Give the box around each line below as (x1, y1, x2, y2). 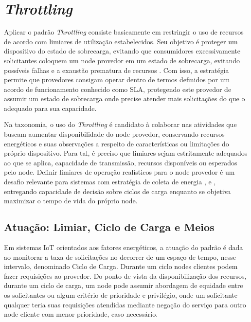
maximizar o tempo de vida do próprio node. (4, 196, 138, 206)
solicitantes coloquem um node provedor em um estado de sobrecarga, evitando (4, 55, 240, 65)
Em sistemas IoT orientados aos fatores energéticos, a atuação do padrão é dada (4, 242, 243, 252)
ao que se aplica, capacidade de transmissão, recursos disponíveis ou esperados (4, 157, 237, 167)
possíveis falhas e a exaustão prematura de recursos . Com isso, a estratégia (4, 65, 229, 75)
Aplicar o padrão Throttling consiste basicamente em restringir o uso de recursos (4, 27, 244, 37)
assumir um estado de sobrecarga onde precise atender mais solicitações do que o (4, 93, 245, 104)
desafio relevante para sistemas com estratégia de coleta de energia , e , (4, 177, 216, 187)
